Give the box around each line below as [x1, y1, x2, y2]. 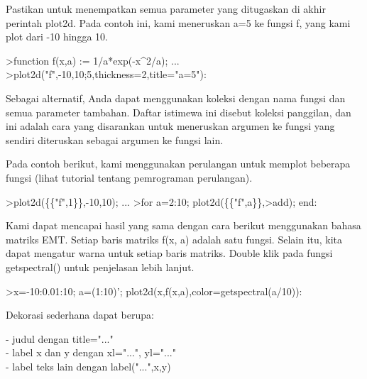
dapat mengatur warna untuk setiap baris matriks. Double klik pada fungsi [6, 246, 333, 260]
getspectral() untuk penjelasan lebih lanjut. [6, 259, 195, 274]
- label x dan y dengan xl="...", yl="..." [6, 345, 176, 360]
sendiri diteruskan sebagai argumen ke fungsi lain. [6, 132, 224, 147]
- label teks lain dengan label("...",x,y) [6, 358, 171, 373]
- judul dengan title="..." [6, 331, 114, 346]
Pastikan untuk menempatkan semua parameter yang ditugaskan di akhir [6, 1, 326, 16]
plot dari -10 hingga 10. [6, 29, 108, 44]
